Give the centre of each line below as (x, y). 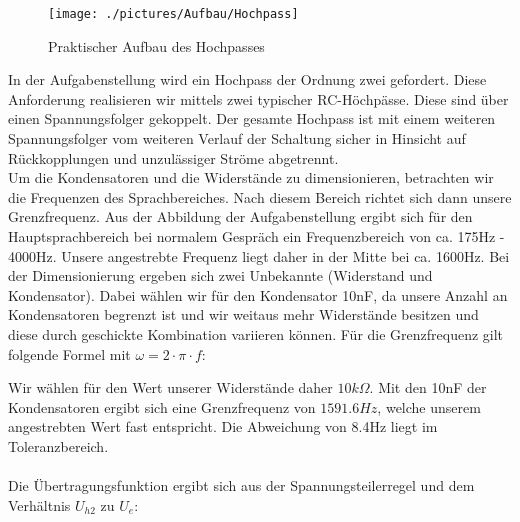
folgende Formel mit (69, 353)
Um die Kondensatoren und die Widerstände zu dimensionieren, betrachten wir (251, 177)
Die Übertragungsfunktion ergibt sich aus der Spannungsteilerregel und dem (241, 485)
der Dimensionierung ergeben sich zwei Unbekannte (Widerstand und (220, 275)
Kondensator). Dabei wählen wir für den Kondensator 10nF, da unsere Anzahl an (258, 294)
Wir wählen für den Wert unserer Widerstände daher (170, 387)
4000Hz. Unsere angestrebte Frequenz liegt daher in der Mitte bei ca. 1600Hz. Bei (259, 255)
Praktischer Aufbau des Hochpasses (156, 45)
